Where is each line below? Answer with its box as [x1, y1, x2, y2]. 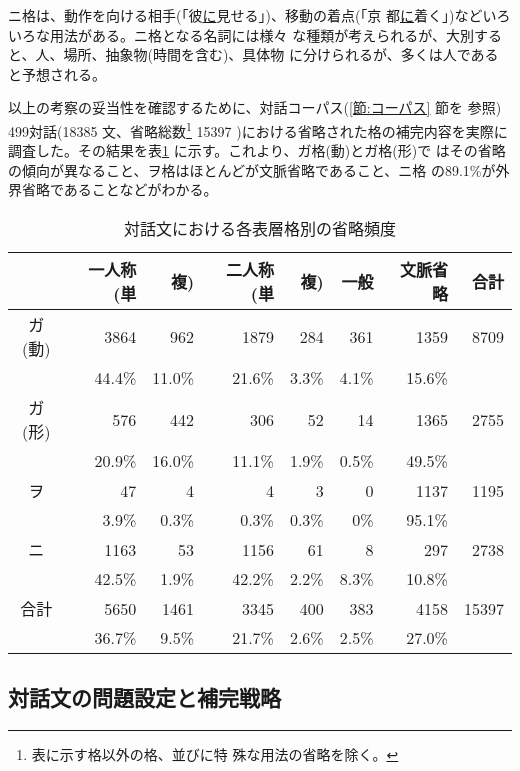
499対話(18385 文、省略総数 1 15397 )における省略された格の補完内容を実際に [8, 117, 508, 141]
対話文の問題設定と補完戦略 [8, 682, 281, 713]
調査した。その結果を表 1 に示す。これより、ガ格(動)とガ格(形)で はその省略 [8, 140, 506, 161]
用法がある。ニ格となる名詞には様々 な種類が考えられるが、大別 [49, 24, 474, 45]
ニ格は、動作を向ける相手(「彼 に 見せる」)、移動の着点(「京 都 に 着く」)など [8, 5, 483, 25]
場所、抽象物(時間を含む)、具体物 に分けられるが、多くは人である [63, 44, 499, 65]
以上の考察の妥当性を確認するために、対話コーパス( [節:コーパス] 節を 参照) [8, 97, 502, 118]
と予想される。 [8, 63, 106, 84]
